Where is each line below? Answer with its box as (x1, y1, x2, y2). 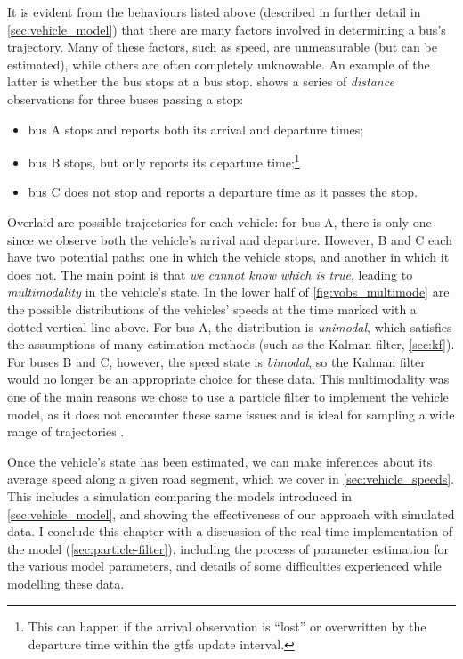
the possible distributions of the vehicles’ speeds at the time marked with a (7, 299, 417, 318)
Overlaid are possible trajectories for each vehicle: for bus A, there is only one (7, 213, 432, 231)
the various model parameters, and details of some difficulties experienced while (7, 557, 442, 575)
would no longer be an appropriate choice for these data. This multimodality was (7, 370, 450, 388)
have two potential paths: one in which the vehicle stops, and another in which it (7, 248, 450, 266)
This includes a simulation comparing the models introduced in (7, 486, 352, 505)
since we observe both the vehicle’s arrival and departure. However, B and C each (7, 230, 452, 248)
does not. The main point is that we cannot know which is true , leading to (7, 264, 413, 283)
